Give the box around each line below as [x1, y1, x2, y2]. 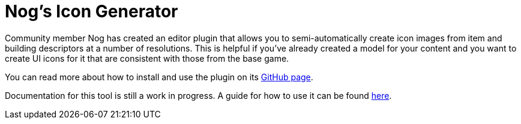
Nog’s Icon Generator [5, 1, 178, 22]
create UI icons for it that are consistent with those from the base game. [5, 53, 289, 63]
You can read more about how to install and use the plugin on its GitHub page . [5, 71, 313, 82]
